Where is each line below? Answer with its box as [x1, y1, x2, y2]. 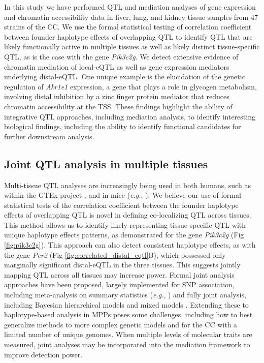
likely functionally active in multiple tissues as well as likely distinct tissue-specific [4, 41, 260, 52]
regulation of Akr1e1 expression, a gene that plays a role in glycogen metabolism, [4, 81, 257, 92]
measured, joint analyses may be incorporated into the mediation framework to [4, 339, 250, 350]
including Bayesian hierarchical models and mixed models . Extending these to [4, 299, 249, 310]
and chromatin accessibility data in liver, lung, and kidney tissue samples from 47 [4, 11, 258, 22]
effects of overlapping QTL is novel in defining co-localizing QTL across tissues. [4, 209, 251, 220]
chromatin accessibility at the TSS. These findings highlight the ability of [4, 101, 233, 111]
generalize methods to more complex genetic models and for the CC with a [4, 319, 238, 329]
